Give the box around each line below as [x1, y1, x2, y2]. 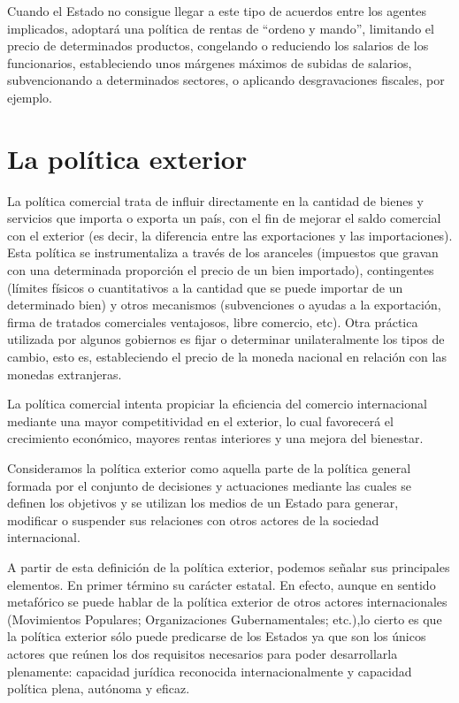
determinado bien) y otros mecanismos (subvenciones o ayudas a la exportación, [7, 295, 441, 314]
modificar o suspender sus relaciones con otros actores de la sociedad [7, 510, 379, 529]
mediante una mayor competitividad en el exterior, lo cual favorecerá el [7, 411, 394, 430]
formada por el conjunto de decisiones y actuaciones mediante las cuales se [7, 476, 412, 494]
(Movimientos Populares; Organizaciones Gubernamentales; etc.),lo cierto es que [7, 609, 442, 628]
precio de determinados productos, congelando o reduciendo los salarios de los [7, 36, 429, 55]
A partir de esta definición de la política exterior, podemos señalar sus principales [7, 557, 450, 576]
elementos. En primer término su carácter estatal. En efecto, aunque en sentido [7, 575, 436, 593]
